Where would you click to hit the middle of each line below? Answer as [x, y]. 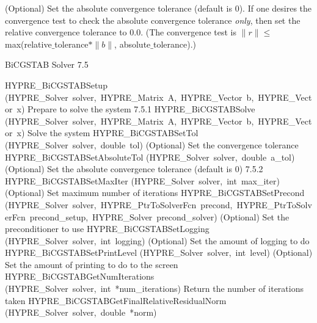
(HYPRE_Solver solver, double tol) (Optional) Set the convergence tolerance [152, 144]
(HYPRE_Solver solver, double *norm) [81, 312]
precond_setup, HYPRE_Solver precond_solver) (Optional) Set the [159, 216]
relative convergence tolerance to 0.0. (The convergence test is [121, 32]
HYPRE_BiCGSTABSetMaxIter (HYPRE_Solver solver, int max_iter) [142, 180]
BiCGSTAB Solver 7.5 [47, 64]
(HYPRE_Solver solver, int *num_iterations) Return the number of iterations [154, 289]
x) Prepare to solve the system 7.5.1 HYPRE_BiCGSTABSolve [136, 109]
